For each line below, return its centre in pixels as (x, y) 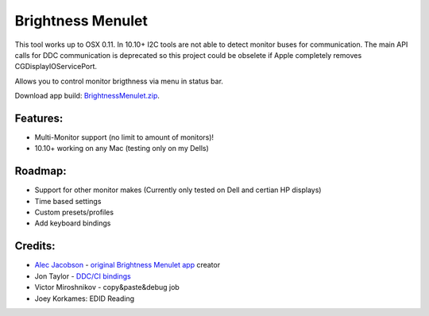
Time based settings (68, 201)
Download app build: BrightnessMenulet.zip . (87, 96)
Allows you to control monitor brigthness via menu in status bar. (119, 81)
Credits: (35, 246)
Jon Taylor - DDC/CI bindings (83, 276)
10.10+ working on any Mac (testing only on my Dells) (122, 148)
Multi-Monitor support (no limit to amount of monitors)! (124, 137)
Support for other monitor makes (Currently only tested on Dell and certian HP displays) (178, 190)
